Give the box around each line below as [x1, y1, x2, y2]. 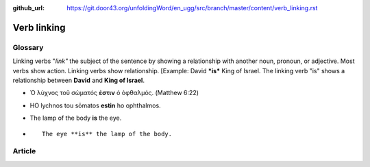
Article [12, 146, 36, 156]
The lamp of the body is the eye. [29, 114, 122, 123]
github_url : [12, 4, 45, 12]
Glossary [12, 42, 44, 52]
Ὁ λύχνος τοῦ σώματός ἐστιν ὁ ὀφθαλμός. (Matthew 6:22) [29, 89, 199, 97]
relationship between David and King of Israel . [12, 76, 145, 84]
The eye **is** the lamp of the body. [42, 130, 173, 138]
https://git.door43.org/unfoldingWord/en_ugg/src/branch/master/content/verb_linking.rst [66, 4, 318, 12]
